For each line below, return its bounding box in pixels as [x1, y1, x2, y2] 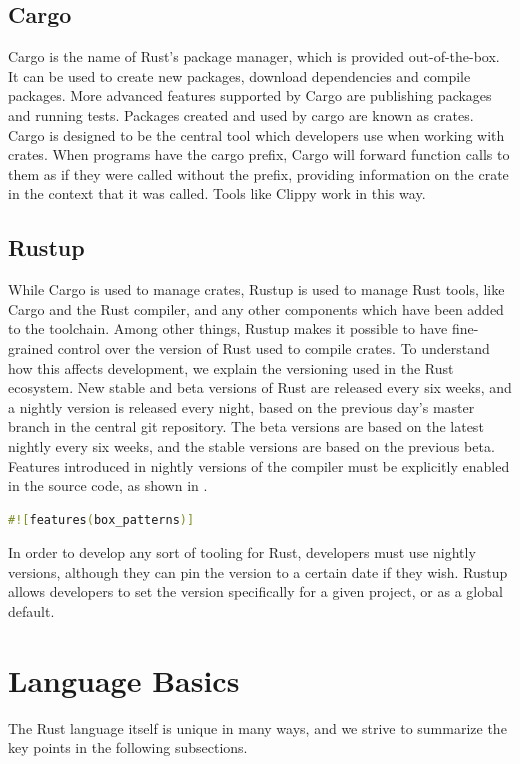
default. [8, 601, 55, 622]
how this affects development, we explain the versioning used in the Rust [8, 357, 454, 378]
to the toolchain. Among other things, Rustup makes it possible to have [8, 318, 448, 339]
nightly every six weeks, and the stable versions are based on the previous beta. [8, 435, 495, 456]
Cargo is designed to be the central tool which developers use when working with [8, 124, 505, 145]
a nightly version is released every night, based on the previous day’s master [8, 396, 475, 417]
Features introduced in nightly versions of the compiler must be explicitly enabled [8, 455, 510, 476]
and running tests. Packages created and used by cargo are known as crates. [8, 104, 474, 125]
